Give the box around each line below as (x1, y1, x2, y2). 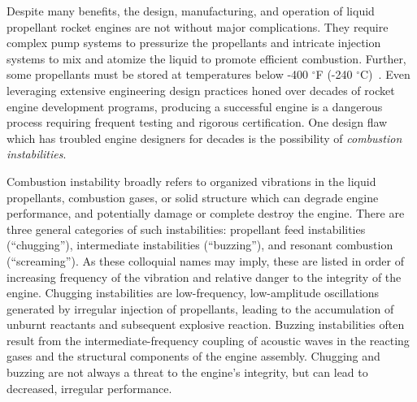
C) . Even (360, 66, 410, 83)
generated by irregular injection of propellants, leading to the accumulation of (7, 300, 394, 317)
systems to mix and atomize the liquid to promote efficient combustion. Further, (7, 50, 406, 67)
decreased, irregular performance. (7, 379, 172, 396)
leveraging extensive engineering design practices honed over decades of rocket (7, 81, 395, 98)
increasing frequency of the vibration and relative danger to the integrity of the (7, 268, 402, 285)
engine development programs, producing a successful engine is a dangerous (7, 97, 383, 115)
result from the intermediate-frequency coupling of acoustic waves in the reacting (7, 331, 410, 348)
